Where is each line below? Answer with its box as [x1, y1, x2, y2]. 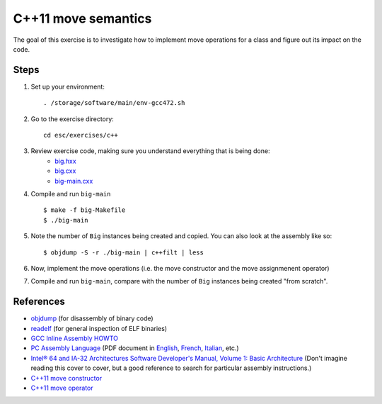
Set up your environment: [30, 82, 105, 91]
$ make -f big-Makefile [43, 206, 126, 214]
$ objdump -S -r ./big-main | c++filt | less [43, 248, 204, 257]
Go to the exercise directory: [30, 114, 115, 123]
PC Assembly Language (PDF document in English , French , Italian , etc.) [30, 344, 240, 352]
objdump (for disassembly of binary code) [30, 314, 154, 322]
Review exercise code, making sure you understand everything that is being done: [30, 147, 270, 155]
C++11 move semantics [13, 11, 152, 26]
